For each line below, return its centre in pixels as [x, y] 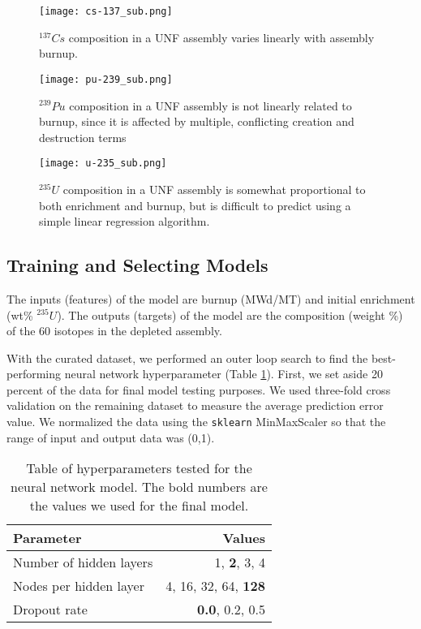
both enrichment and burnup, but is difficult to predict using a [195, 205]
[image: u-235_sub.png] [103, 164]
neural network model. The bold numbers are [139, 487]
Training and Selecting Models [137, 265]
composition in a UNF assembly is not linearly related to [210, 105]
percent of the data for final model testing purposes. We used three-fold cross [199, 389]
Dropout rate [50, 610]
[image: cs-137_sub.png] [106, 11]
